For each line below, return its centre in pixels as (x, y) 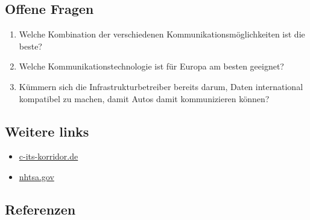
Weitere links (47, 131)
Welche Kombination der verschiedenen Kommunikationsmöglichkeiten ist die (162, 34)
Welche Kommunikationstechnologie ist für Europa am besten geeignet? (151, 66)
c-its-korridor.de (49, 156)
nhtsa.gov (36, 176)
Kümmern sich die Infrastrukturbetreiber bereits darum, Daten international (161, 86)
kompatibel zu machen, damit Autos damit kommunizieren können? (144, 98)
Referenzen (40, 209)
